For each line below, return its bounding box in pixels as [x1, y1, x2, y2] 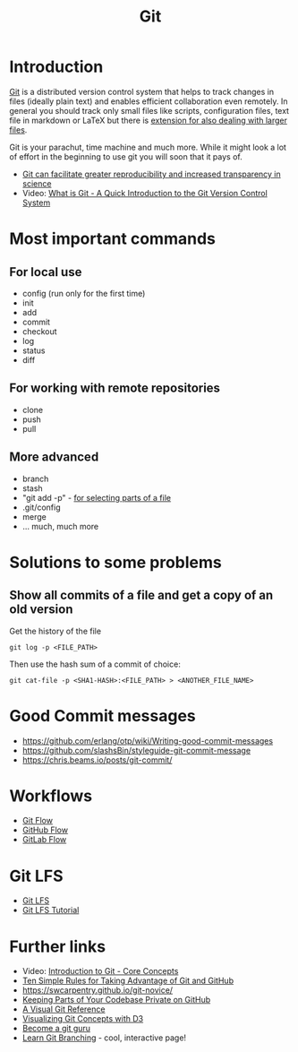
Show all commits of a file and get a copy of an [9, 588, 274, 603]
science [21, 177, 52, 189]
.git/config [21, 502, 61, 513]
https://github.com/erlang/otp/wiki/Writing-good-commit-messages [21, 735, 274, 746]
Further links [9, 936, 106, 956]
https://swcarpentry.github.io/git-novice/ [21, 985, 173, 996]
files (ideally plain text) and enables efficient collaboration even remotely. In [9, 96, 288, 107]
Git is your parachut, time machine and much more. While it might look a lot [9, 142, 286, 152]
